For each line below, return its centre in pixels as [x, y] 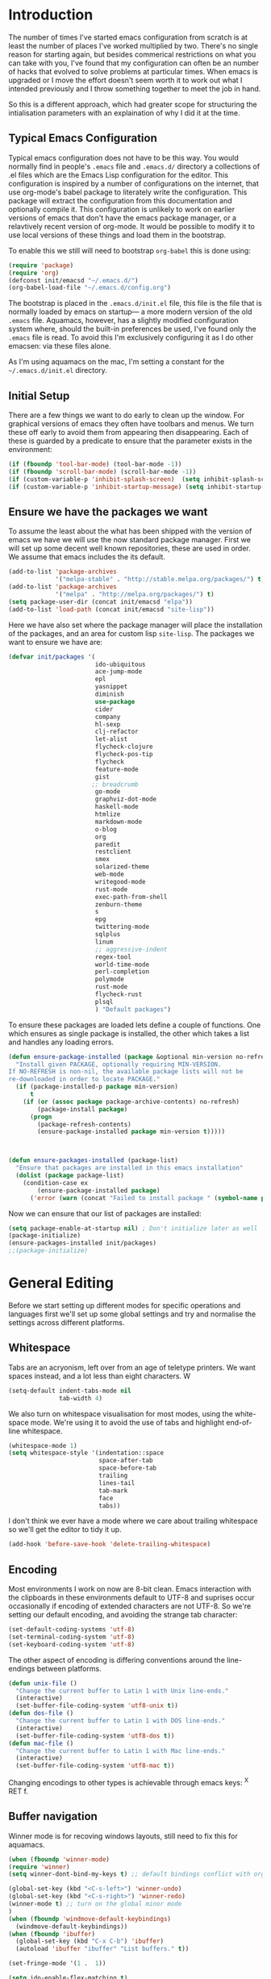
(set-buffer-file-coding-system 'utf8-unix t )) [97, 1706]
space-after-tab [125, 1461]
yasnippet [111, 687]
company [108, 717]
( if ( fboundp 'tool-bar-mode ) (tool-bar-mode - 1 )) [95, 464]
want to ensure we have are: [56, 642]
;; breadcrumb [115, 784]
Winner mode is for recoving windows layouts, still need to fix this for [123, 1836]
